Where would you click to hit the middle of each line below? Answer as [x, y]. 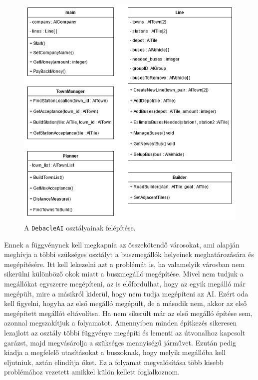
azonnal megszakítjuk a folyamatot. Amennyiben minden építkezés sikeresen [121, 323]
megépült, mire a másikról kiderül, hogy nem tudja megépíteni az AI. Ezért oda [126, 293]
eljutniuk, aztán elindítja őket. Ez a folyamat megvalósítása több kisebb [114, 362]
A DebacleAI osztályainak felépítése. [80, 227]
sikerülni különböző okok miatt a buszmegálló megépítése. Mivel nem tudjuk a [124, 274]
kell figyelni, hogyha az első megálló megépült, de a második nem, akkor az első [126, 303]
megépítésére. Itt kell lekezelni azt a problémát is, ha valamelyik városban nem [125, 264]
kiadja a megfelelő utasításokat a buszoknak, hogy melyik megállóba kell [115, 352]
